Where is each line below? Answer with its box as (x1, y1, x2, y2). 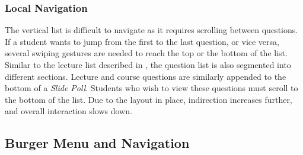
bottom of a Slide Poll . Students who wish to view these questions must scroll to (5, 82, 298, 94)
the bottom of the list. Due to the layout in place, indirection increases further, (5, 93, 292, 105)
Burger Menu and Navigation (5, 134, 190, 152)
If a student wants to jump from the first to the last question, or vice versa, (5, 35, 279, 47)
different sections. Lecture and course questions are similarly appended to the (5, 70, 286, 82)
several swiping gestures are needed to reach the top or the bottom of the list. (5, 47, 288, 59)
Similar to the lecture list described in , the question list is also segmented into (5, 59, 291, 70)
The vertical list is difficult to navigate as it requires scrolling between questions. (5, 24, 298, 36)
